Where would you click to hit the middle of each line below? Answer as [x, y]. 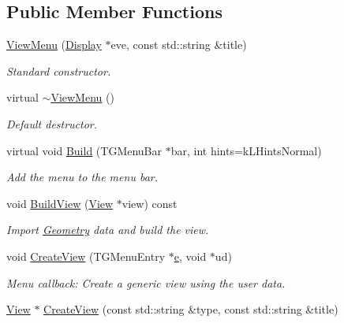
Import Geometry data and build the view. [108, 230]
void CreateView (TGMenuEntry [86, 256]
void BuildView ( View [60, 203]
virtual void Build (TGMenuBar [84, 150]
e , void [190, 256]
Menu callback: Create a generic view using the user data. [146, 282]
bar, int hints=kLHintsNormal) [246, 150]
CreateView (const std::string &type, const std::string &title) [191, 309]
